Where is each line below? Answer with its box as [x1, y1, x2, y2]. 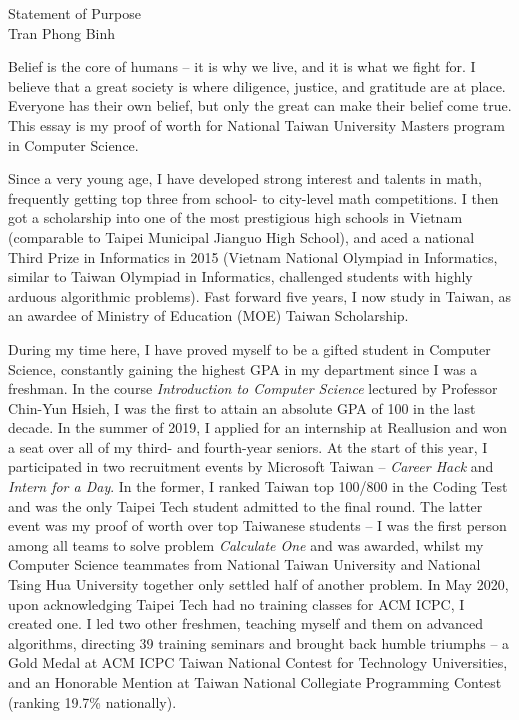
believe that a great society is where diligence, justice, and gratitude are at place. [8, 75, 506, 96]
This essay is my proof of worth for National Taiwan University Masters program [8, 114, 506, 135]
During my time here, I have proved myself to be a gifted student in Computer [8, 338, 491, 359]
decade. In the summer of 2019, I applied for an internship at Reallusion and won [8, 417, 508, 438]
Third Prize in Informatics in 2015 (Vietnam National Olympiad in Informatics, [8, 246, 498, 267]
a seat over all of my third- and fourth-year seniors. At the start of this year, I [8, 436, 488, 457]
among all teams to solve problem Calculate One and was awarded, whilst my [8, 534, 484, 555]
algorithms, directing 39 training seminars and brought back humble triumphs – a [8, 632, 510, 653]
